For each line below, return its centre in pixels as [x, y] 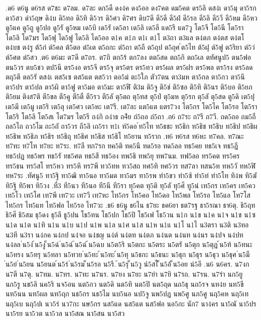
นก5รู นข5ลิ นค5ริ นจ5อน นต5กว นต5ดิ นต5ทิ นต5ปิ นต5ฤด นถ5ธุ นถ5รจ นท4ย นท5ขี [125, 284]
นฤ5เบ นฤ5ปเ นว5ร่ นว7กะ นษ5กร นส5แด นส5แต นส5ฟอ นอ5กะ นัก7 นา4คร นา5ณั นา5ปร [131, 303]
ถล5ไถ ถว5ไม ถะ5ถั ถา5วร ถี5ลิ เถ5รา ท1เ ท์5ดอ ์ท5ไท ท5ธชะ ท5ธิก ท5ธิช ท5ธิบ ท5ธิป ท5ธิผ [132, 126]
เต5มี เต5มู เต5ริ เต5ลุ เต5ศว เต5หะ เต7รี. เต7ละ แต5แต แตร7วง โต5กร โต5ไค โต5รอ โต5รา [132, 106]
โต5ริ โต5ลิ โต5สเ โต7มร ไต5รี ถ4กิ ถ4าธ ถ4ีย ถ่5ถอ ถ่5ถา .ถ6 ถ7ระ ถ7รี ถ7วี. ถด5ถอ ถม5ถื [131, 116]
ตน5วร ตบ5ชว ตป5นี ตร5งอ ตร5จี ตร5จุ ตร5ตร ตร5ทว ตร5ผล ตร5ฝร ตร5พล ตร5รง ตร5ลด [129, 67]
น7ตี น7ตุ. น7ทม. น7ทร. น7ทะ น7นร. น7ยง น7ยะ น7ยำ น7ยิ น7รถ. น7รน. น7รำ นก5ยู [124, 274]
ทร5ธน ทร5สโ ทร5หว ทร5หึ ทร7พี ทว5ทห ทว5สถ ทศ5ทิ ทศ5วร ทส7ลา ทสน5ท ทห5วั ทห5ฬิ [131, 165]
